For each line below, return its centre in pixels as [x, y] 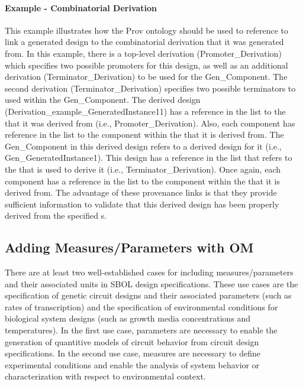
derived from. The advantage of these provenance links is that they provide [141, 192]
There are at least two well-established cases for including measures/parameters [149, 272]
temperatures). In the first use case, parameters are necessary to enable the [141, 330]
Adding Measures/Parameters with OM [129, 247]
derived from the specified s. [56, 215]
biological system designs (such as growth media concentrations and [128, 318]
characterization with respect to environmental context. [105, 376]
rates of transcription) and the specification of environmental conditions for [141, 306]
